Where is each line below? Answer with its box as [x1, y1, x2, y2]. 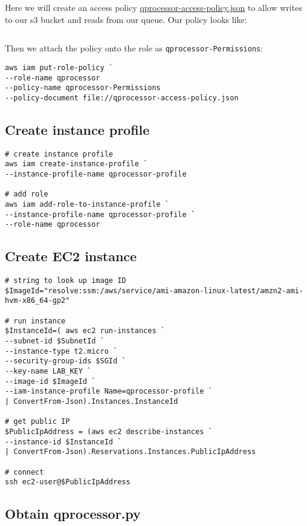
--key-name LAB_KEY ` [5, 367, 92, 376]
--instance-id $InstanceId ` [5, 437, 122, 446]
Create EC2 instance [5, 247, 137, 265]
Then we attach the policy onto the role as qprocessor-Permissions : [5, 42, 263, 54]
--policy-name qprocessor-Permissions [5, 83, 161, 93]
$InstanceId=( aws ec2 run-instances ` [5, 326, 165, 336]
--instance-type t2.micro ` [5, 346, 118, 356]
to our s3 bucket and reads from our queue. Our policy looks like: [5, 13, 247, 25]
